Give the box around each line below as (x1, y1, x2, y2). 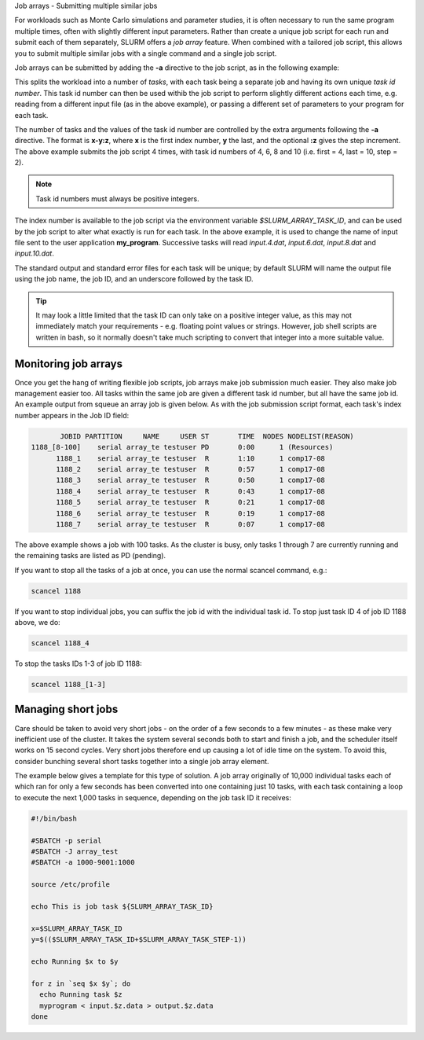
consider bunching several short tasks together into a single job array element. (14, 756, 270, 766)
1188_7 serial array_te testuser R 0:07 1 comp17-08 (56, 520, 326, 528)
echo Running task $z (39, 990, 123, 999)
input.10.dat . (14, 248, 54, 259)
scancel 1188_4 (31, 639, 90, 648)
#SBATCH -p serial (31, 836, 102, 845)
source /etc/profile (31, 880, 110, 889)
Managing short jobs (14, 703, 119, 716)
